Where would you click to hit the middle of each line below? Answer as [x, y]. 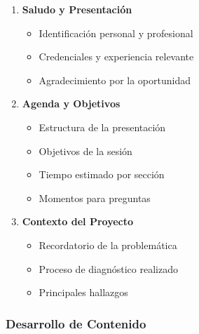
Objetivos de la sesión [85, 151]
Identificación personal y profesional [116, 33]
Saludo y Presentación [77, 9]
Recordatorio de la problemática [108, 245]
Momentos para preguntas [95, 198]
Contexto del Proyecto [78, 221]
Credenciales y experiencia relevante [116, 56]
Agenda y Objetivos [71, 103]
